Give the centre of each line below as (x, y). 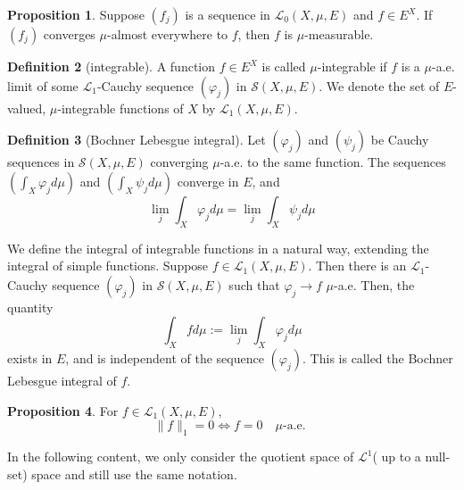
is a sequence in (228, 14)
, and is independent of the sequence (165, 358)
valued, (27, 108)
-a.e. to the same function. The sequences (333, 162)
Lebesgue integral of (62, 381)
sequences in (41, 162)
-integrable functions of (120, 108)
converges (69, 34)
